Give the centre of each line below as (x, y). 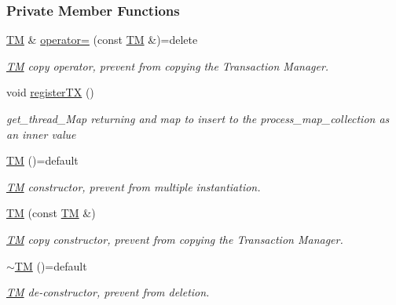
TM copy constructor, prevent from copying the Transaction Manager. (175, 239)
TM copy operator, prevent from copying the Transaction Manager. (168, 65)
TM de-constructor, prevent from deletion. (108, 292)
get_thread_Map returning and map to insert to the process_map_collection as (198, 118)
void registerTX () (50, 92)
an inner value (41, 134)
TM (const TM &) (51, 213)
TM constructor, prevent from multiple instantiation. (134, 186)
